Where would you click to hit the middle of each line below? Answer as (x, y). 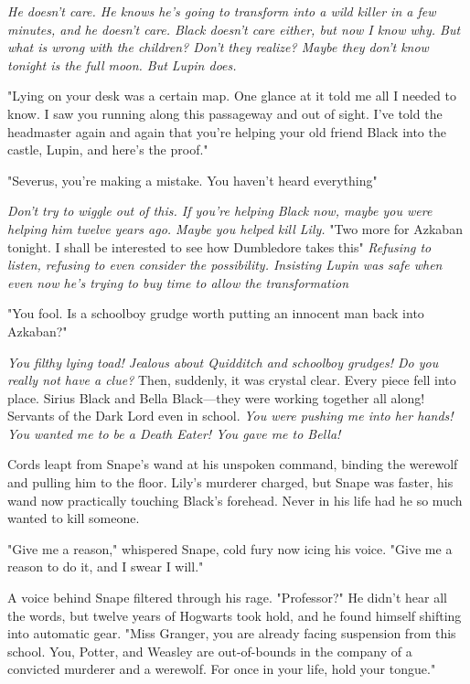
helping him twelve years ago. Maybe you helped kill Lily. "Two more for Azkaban (235, 228)
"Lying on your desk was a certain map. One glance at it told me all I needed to (232, 96)
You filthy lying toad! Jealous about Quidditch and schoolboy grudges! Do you (223, 362)
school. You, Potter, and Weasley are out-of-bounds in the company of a (210, 651)
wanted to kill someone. (74, 518)
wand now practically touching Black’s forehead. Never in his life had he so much (235, 500)
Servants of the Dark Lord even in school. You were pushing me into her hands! (230, 416)
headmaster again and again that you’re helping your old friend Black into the (227, 131)
